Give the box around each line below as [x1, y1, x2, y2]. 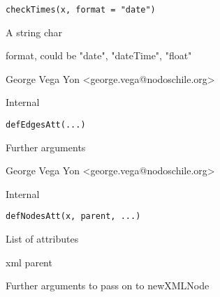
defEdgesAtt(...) [6, 120, 86, 130]
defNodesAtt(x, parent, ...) [6, 211, 141, 222]
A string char [6, 24, 63, 39]
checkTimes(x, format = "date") [6, 5, 156, 15]
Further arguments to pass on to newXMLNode [6, 278, 210, 293]
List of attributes [6, 231, 79, 246]
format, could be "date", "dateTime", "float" [6, 48, 192, 63]
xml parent [6, 254, 52, 269]
